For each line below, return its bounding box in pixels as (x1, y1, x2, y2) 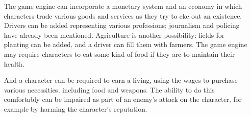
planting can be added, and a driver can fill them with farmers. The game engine (4, 39, 248, 49)
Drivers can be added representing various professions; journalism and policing (4, 20, 240, 30)
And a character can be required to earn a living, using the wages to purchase (4, 75, 238, 85)
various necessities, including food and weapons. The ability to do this (4, 84, 215, 94)
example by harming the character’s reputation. (4, 103, 147, 114)
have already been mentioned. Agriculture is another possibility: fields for (4, 29, 225, 40)
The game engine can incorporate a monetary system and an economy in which (4, 1, 242, 11)
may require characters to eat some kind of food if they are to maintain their (4, 48, 235, 59)
